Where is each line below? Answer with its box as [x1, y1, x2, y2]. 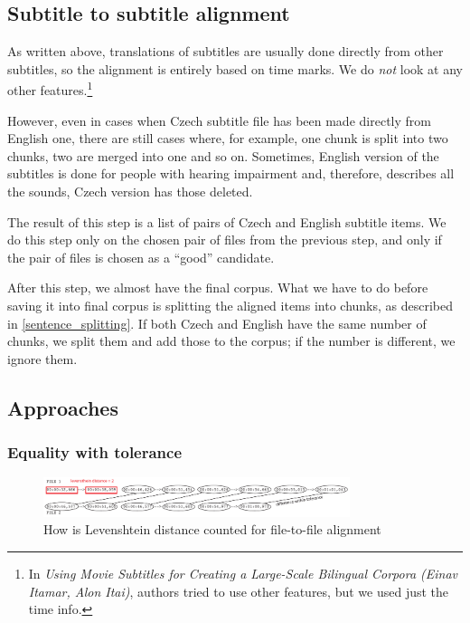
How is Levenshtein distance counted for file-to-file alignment [43, 520, 381, 539]
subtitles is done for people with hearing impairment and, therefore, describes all [7, 164, 455, 183]
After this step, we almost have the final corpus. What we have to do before [7, 278, 428, 297]
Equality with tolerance [7, 441, 183, 464]
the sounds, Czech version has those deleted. [7, 182, 253, 201]
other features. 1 [7, 78, 93, 100]
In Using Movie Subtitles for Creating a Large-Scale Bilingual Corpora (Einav [28, 563, 458, 582]
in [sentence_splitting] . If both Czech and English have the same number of [7, 313, 427, 332]
